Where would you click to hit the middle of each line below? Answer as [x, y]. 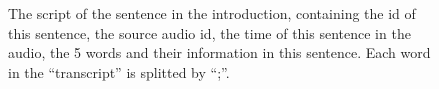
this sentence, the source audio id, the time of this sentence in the [209, 32]
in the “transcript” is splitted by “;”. [119, 71]
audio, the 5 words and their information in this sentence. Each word [219, 52]
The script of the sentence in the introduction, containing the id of [212, 13]
